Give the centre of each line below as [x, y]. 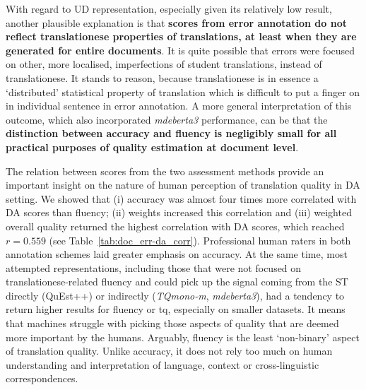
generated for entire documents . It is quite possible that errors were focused [181, 50]
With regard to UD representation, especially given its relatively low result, [169, 8]
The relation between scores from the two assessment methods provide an [165, 171]
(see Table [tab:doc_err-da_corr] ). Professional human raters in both [200, 240]
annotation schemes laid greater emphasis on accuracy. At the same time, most [177, 254]
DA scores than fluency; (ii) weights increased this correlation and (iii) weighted [179, 212]
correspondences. [42, 378]
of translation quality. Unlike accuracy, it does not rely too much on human [169, 351]
